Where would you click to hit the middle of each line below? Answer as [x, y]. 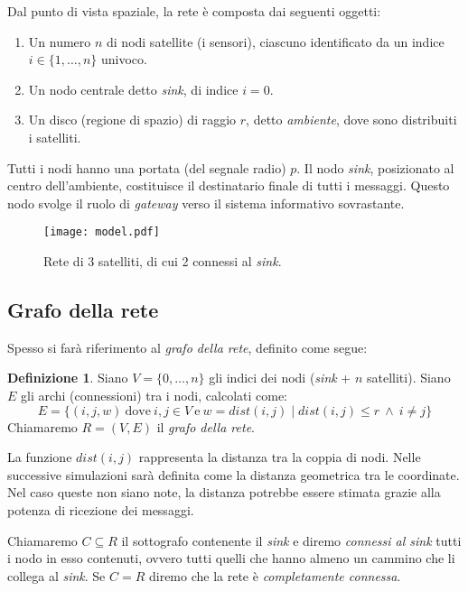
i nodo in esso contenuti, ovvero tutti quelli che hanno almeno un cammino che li [231, 558]
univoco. [124, 59]
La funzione [40, 457]
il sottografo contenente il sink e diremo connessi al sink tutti [291, 540]
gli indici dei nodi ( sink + [280, 378]
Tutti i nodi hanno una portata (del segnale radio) [147, 167]
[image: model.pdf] [102, 232]
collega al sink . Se [56, 575]
